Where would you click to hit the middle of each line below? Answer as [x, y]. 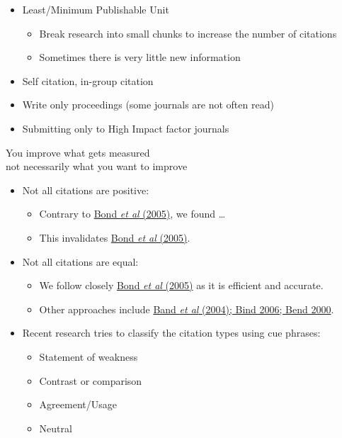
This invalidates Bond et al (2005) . [115, 237]
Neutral [56, 428]
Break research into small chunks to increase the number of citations [188, 33]
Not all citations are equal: [80, 261]
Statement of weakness [89, 356]
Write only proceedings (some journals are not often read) [148, 105]
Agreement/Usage [78, 404]
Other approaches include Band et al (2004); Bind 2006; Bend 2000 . [187, 309]
